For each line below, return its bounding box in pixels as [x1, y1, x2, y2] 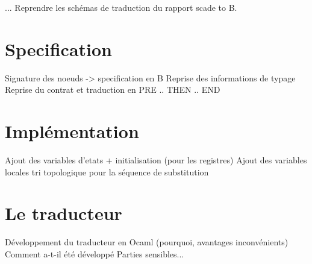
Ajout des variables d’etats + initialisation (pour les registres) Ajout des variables [5, 154, 307, 166]
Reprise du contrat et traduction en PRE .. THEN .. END [5, 83, 220, 96]
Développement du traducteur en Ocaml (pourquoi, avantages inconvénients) [5, 236, 289, 248]
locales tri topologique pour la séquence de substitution [5, 165, 209, 178]
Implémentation [5, 119, 139, 143]
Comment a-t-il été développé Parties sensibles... [5, 247, 184, 260]
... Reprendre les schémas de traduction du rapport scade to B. [5, 1, 237, 13]
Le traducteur [5, 201, 122, 225]
